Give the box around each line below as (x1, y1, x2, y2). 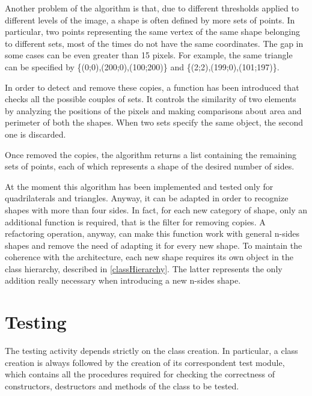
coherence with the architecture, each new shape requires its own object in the (5, 251, 293, 263)
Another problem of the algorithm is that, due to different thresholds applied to (5, 2, 299, 14)
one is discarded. (5, 127, 66, 140)
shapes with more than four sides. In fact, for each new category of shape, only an (5, 203, 307, 216)
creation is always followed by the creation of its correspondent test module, (5, 356, 285, 368)
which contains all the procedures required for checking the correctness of (5, 368, 275, 380)
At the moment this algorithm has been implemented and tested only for (5, 180, 274, 192)
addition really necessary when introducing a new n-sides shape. (5, 274, 241, 287)
